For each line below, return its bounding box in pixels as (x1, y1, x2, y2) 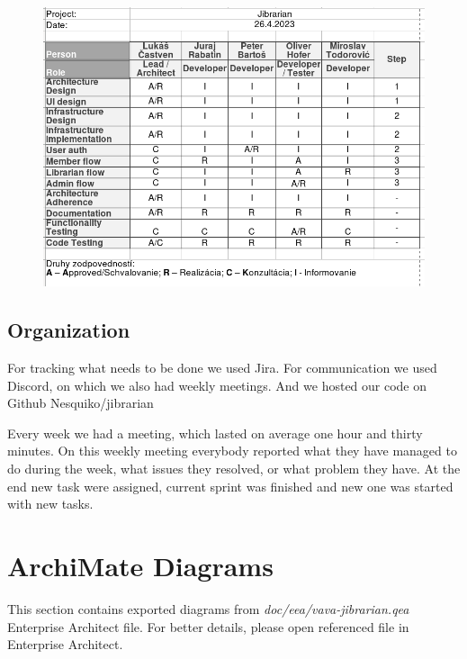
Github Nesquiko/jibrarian (7, 393, 154, 412)
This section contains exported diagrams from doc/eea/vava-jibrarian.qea (7, 599, 409, 618)
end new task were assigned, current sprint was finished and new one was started (7, 476, 454, 495)
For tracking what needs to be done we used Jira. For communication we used (7, 358, 437, 377)
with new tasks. (7, 494, 94, 513)
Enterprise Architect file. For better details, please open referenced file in (7, 617, 409, 636)
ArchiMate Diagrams (7, 546, 274, 583)
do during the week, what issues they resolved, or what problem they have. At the (7, 459, 461, 477)
